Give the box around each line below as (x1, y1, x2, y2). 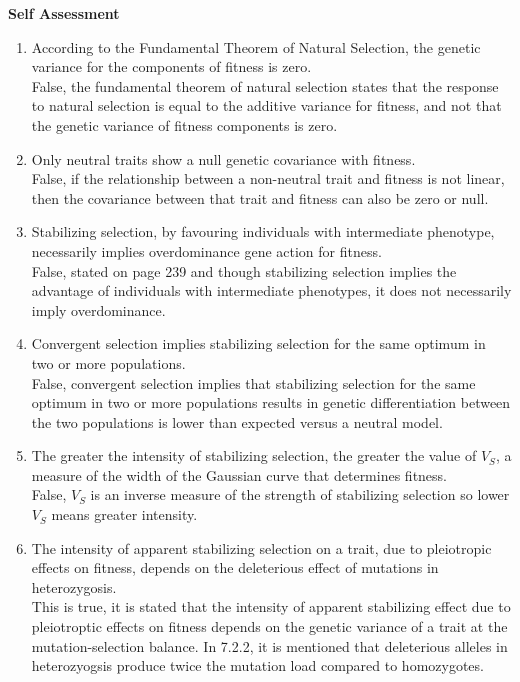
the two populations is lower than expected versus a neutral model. (31, 411, 443, 432)
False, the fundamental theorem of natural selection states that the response (31, 75, 499, 96)
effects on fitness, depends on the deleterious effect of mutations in (31, 557, 439, 578)
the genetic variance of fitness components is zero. (31, 114, 338, 135)
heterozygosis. (31, 576, 117, 597)
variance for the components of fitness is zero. (31, 56, 312, 77)
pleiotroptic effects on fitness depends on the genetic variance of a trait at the (31, 616, 508, 637)
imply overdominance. (31, 299, 166, 320)
